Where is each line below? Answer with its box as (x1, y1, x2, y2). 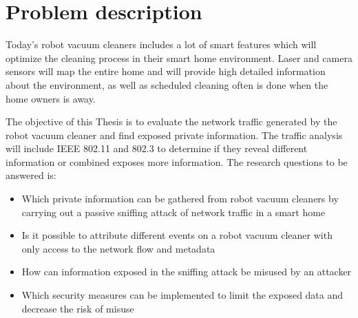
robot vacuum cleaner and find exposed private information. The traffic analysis (6, 127, 343, 142)
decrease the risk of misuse (21, 301, 134, 315)
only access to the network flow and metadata (21, 241, 215, 255)
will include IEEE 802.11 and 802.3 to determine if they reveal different (6, 141, 308, 156)
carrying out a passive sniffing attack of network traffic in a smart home (21, 204, 326, 219)
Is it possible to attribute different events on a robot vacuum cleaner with (21, 228, 333, 242)
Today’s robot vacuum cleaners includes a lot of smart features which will (6, 37, 317, 52)
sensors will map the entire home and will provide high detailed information (6, 64, 326, 78)
